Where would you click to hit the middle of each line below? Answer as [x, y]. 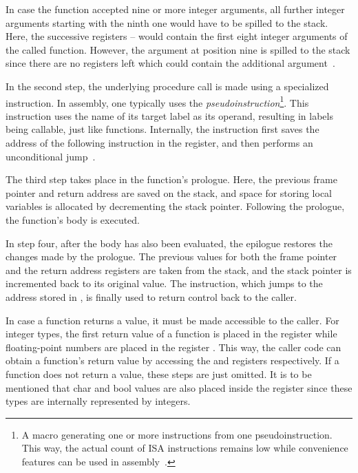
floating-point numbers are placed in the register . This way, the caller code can [173, 347]
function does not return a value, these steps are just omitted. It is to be [159, 374]
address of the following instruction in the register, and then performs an [159, 143]
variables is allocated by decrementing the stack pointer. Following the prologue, [175, 206]
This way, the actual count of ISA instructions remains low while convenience [185, 448]
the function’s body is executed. [73, 219]
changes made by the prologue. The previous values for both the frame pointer [171, 256]
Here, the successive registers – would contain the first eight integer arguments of [177, 36]
